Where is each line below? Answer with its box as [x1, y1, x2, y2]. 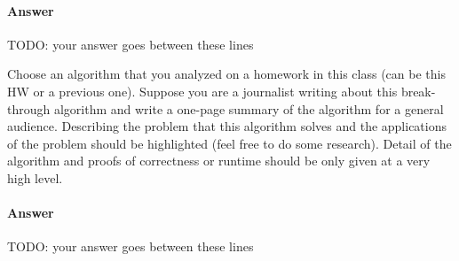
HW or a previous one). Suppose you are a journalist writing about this [7, 81, 398, 100]
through [7, 99, 51, 118]
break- [400, 81, 436, 100]
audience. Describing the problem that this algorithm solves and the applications [7, 117, 447, 135]
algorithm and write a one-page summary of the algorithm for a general [53, 99, 444, 118]
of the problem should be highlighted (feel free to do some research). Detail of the [7, 134, 452, 152]
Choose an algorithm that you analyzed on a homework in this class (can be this [7, 65, 446, 83]
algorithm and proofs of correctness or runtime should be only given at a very [7, 151, 431, 170]
